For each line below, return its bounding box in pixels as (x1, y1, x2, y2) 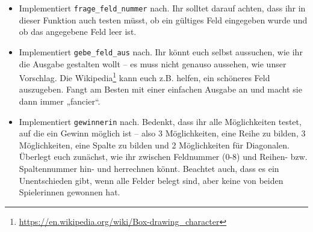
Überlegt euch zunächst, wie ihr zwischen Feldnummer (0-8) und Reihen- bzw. (19, 150, 308, 163)
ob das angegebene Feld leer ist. (19, 25, 137, 38)
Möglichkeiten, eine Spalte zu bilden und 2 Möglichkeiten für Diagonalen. (19, 138, 290, 151)
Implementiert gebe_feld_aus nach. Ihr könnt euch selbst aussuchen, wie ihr (19, 45, 303, 58)
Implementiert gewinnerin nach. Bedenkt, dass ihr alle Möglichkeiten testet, (19, 115, 302, 127)
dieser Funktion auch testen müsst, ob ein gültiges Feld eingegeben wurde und (19, 13, 308, 26)
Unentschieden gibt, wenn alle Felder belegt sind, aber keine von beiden (19, 174, 284, 186)
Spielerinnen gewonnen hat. (19, 186, 120, 198)
